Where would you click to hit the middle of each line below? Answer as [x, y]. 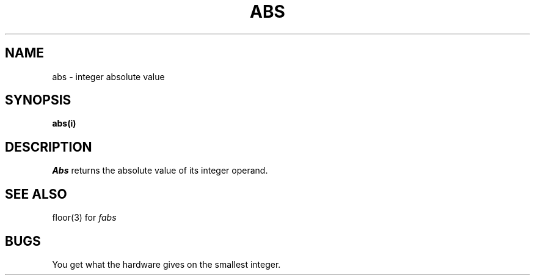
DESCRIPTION [49, 147]
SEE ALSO [36, 194]
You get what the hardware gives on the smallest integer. [166, 264]
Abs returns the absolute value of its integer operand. [160, 171]
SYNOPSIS [38, 100]
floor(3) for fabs [84, 218]
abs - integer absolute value [108, 76]
